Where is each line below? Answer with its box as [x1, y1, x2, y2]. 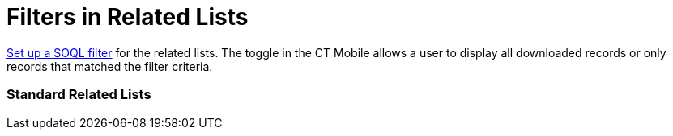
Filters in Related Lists [6, 3, 249, 31]
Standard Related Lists [6, 86, 151, 103]
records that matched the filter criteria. [6, 59, 213, 73]
